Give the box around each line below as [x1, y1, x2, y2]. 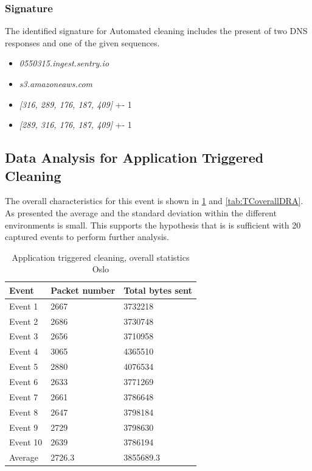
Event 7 [9, 390, 38, 403]
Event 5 [9, 360, 38, 373]
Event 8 [9, 405, 38, 418]
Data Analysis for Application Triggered [5, 148, 264, 167]
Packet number [50, 283, 116, 296]
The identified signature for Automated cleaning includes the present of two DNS [5, 24, 308, 37]
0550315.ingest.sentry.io [19, 57, 109, 69]
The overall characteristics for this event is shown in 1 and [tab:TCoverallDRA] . [5, 194, 303, 207]
